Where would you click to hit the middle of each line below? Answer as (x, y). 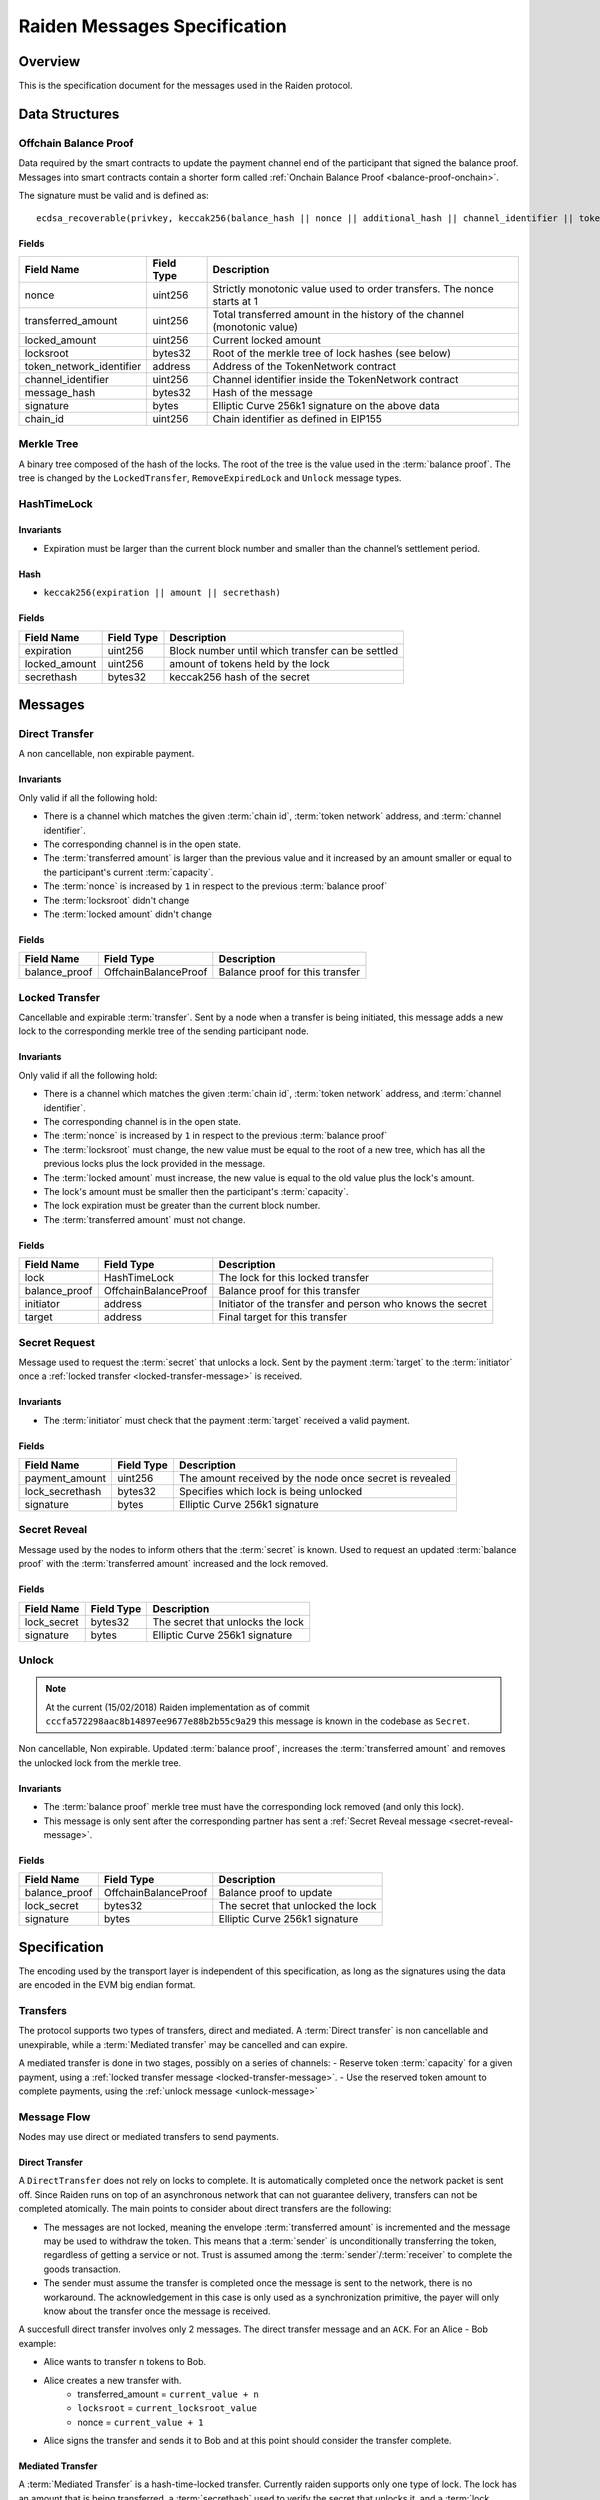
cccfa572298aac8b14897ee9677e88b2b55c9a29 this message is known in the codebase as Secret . (257, 1721)
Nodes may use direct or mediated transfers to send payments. (148, 2137)
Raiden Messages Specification (152, 26)
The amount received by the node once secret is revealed (315, 1478)
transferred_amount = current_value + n (168, 2394)
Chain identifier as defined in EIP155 (297, 418)
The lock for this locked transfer (294, 1278)
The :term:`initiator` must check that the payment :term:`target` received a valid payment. (226, 1420)
